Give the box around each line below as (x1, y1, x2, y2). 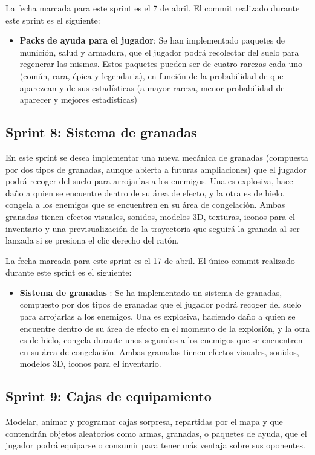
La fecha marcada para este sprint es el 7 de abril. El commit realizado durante (5, 2, 300, 14)
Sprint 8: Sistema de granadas (5, 123, 197, 141)
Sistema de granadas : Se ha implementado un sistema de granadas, (19, 286, 282, 298)
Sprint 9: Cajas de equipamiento (5, 387, 212, 405)
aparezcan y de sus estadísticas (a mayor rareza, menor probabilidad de (19, 81, 285, 94)
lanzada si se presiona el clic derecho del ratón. (5, 234, 179, 247)
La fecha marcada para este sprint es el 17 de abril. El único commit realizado (5, 254, 295, 266)
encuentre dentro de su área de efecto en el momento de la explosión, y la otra (19, 321, 310, 334)
